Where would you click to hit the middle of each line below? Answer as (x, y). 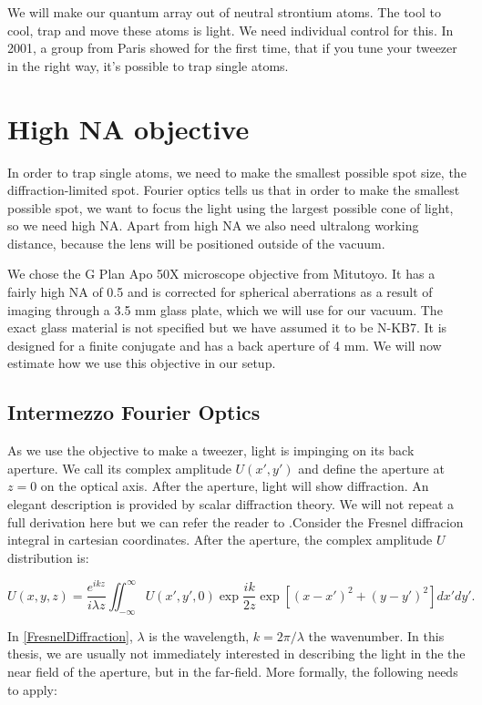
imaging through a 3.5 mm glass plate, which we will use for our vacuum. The (225, 309)
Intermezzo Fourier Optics (134, 412)
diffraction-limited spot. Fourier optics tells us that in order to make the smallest (234, 190)
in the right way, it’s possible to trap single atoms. (148, 65)
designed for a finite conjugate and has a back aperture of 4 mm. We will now (225, 345)
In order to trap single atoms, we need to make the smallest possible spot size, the (237, 172)
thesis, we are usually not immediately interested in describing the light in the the (236, 654)
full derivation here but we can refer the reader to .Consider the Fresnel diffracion (236, 521)
